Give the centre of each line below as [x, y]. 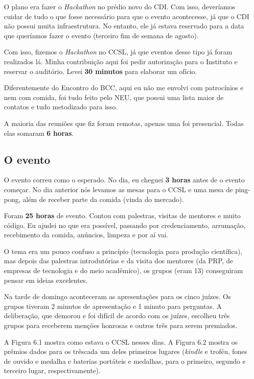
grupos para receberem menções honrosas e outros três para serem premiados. [121, 325]
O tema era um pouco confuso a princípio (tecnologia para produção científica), [123, 251]
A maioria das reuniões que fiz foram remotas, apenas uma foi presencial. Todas [124, 123]
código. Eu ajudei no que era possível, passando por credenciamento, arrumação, [125, 225]
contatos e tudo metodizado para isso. [61, 107]
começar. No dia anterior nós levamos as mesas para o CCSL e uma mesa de [118, 189]
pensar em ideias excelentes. [46, 280]
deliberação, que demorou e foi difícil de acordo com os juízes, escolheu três [117, 316]
